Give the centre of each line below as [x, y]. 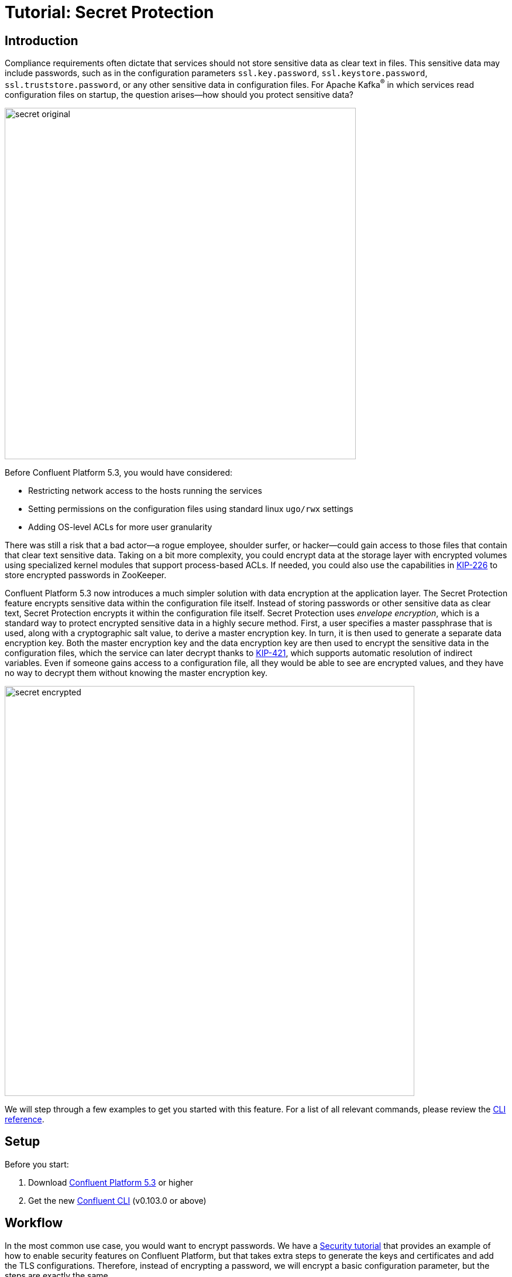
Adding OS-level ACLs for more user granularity [120, 527]
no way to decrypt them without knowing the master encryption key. [136, 672]
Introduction [42, 40]
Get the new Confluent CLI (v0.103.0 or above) [117, 1200]
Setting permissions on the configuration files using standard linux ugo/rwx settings [191, 508]
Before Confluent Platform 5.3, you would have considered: [119, 472]
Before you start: [37, 1164]
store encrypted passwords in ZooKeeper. [86, 575]
